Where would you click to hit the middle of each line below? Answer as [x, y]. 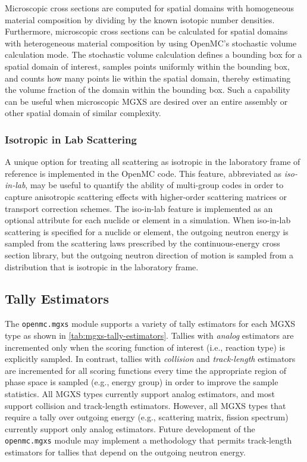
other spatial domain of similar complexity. [83, 113]
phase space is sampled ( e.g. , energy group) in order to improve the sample [142, 382]
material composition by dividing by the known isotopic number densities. [140, 19]
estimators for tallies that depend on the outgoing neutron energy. [125, 452]
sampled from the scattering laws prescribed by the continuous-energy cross [142, 243]
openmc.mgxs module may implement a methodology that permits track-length [148, 440]
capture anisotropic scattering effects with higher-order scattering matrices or [146, 196]
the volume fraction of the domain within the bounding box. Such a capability [148, 90]
